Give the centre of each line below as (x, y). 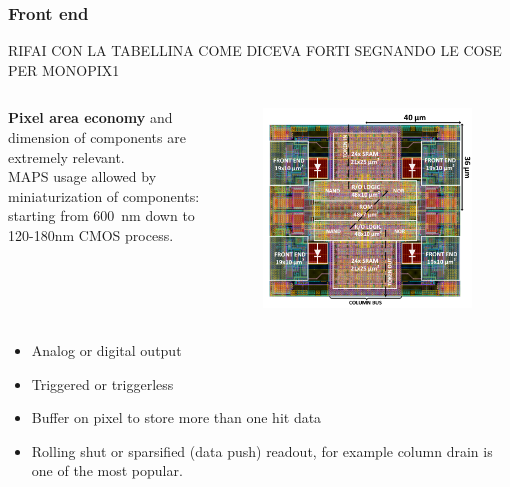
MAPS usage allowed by (82, 176)
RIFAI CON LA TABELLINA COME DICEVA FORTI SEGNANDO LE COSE (255, 50)
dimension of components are (97, 137)
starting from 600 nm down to (101, 215)
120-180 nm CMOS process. (91, 234)
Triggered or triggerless (102, 383)
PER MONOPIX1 (64, 69)
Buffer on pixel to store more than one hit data (176, 417)
